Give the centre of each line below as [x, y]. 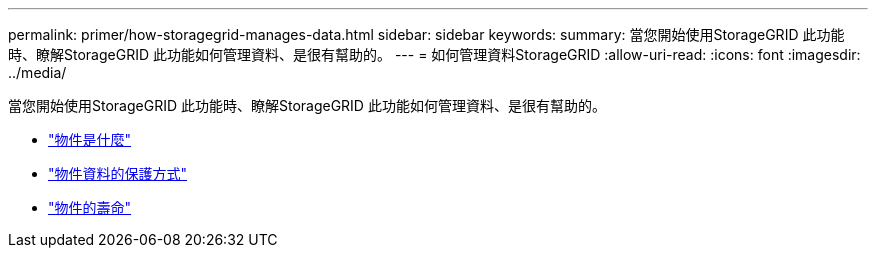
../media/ [37, 72]
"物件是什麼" [90, 139]
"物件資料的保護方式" [118, 173]
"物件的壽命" [90, 207]
